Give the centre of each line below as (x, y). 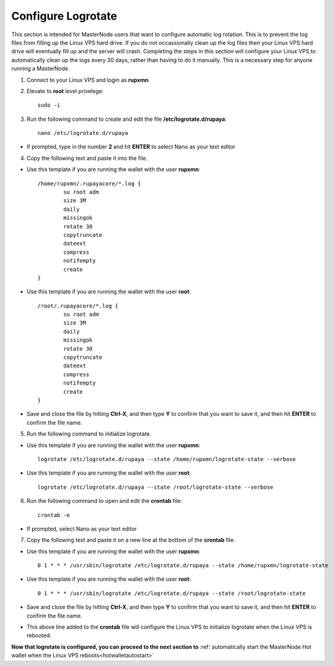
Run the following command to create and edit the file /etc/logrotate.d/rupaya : (127, 119)
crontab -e (54, 515)
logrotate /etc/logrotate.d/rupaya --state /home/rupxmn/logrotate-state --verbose (167, 459)
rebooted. (39, 635)
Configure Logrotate (64, 16)
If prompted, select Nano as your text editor (82, 529)
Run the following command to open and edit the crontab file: (104, 501)
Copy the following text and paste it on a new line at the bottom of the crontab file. (131, 540)
